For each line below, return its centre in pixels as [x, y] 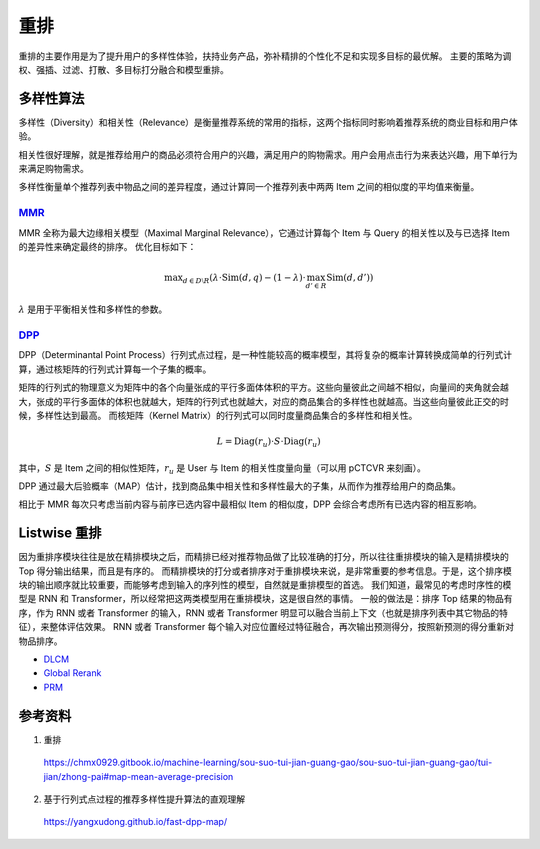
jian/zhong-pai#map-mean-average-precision [138, 776]
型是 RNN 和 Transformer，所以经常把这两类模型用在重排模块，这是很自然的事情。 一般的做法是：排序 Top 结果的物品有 [266, 599]
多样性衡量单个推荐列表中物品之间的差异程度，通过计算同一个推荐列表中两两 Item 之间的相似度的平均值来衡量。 [249, 187]
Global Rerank [72, 673]
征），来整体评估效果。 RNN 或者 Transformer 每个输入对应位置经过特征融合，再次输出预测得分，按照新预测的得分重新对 [266, 627]
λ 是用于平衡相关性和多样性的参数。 [93, 309]
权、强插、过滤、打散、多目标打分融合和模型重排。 [123, 69]
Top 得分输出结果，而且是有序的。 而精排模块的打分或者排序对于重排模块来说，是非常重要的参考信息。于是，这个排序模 [265, 571]
